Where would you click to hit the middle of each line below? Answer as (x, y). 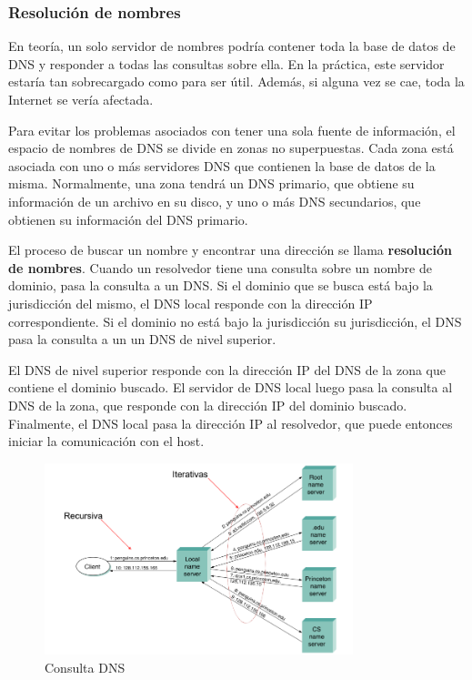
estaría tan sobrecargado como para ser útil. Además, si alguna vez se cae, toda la (236, 81)
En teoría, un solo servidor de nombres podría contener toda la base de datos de (232, 46)
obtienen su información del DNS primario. (128, 219)
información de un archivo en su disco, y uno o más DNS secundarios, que (215, 201)
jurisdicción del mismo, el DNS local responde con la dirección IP (191, 303)
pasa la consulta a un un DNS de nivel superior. (142, 339)
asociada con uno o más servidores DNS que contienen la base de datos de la (222, 165)
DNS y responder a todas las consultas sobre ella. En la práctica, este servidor (226, 63)
